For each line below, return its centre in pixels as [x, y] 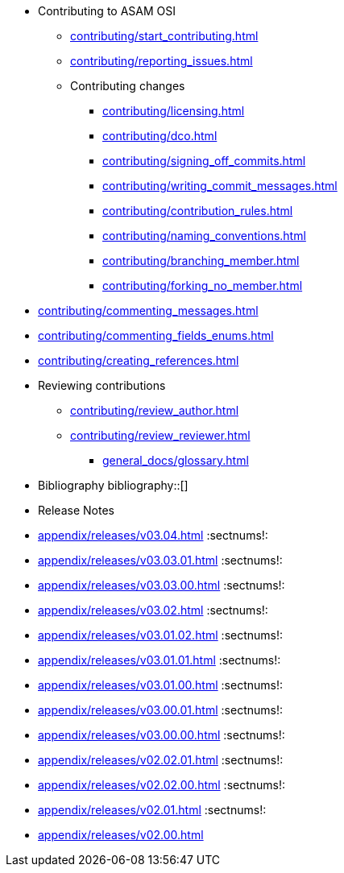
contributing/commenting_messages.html [148, 310]
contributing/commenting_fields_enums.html [156, 335]
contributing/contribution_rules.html [198, 211]
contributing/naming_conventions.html [204, 236]
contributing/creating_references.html [139, 360]
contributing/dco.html [160, 136]
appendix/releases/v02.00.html [121, 835]
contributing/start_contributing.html [164, 36]
